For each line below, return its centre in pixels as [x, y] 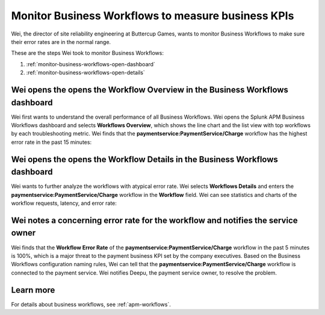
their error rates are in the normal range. [61, 42]
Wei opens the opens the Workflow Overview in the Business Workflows [150, 89]
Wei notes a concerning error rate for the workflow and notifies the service [154, 220]
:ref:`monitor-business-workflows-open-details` [86, 73]
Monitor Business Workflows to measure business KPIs [153, 16]
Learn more [33, 290]
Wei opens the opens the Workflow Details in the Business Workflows [144, 159]
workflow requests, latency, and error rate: [64, 203]
